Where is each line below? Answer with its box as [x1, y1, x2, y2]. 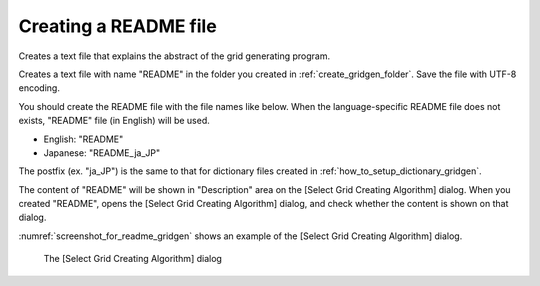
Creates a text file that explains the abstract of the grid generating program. [18, 50, 330, 62]
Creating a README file [18, 15, 217, 37]
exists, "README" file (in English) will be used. [18, 115, 210, 127]
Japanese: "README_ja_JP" [43, 146, 160, 159]
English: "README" [43, 133, 124, 145]
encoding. [18, 82, 60, 94]
